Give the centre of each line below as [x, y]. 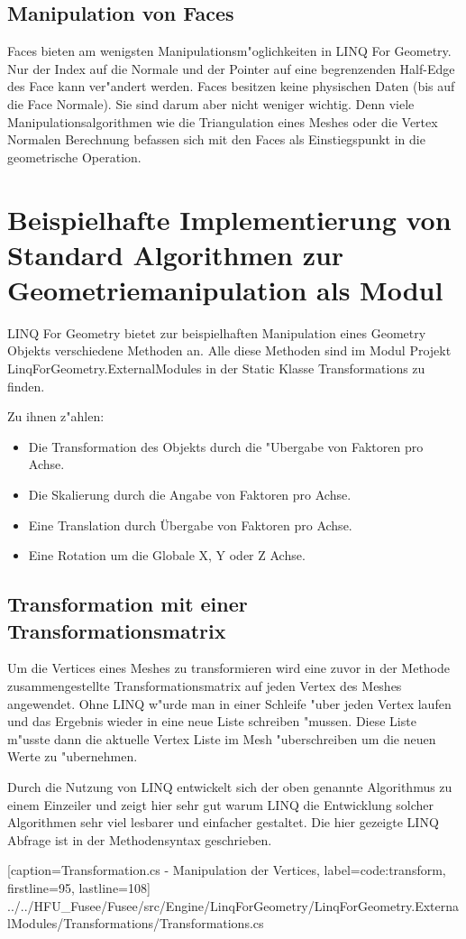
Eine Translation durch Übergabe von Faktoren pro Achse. [190, 525]
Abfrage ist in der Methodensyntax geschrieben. [140, 839]
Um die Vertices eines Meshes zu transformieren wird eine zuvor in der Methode [229, 668]
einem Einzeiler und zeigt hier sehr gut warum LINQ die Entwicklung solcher [221, 804]
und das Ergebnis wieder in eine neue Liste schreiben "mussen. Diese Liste [212, 721]
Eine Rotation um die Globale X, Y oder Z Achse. [167, 555]
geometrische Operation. [74, 156]
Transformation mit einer [128, 604]
